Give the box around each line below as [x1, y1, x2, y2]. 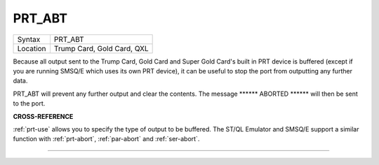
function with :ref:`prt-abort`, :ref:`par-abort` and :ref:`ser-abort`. [13, 135, 200, 143]
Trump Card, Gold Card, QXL [53, 43, 149, 53]
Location [17, 43, 46, 53]
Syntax [17, 34, 41, 44]
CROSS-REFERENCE [13, 112, 74, 120]
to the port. [13, 99, 46, 108]
